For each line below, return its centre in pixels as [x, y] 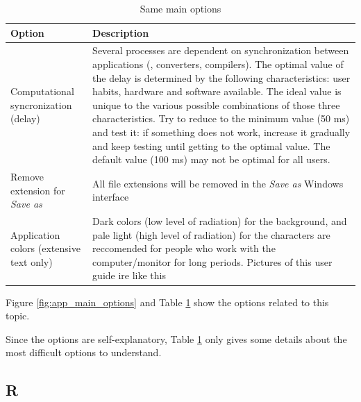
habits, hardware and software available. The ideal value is [217, 91]
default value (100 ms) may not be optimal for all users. [211, 159]
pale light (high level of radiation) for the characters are [211, 234]
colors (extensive [45, 248]
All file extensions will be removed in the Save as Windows [218, 183]
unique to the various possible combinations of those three [216, 104]
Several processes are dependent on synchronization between [221, 50]
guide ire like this [129, 275]
